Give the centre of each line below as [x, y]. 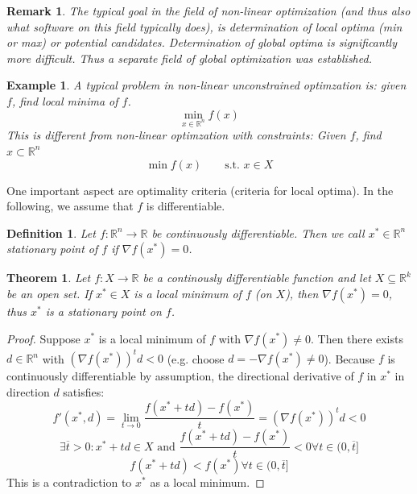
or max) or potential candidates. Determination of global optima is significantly [202, 42]
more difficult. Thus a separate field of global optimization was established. [189, 58]
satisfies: [84, 391]
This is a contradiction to [69, 482]
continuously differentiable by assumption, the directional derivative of [180, 376]
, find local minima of [65, 100]
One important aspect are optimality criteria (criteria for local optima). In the [200, 190]
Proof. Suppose [43, 338]
